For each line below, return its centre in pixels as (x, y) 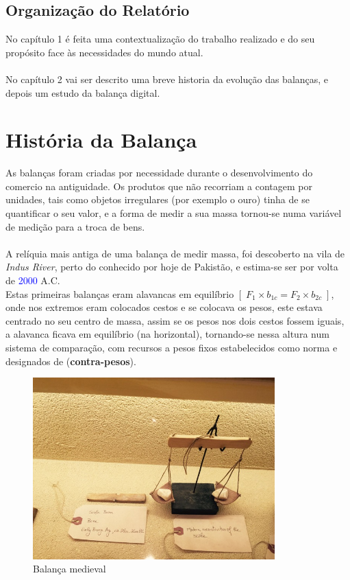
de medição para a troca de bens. (75, 226)
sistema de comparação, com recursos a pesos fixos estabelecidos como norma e (172, 348)
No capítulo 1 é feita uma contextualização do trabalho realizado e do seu (160, 39)
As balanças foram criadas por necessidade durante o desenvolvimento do (159, 173)
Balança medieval (70, 569)
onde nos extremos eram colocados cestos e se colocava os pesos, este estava (164, 307)
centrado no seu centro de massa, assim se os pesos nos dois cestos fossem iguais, (175, 320)
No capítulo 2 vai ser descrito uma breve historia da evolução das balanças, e (167, 79)
